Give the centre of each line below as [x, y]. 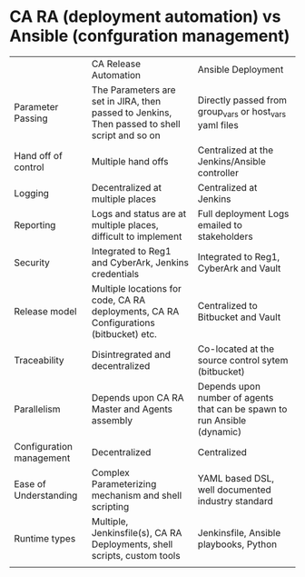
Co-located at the [236, 349]
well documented [234, 490]
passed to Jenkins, [132, 113]
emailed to [220, 224]
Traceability [39, 360]
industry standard [236, 501]
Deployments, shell [132, 544]
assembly [112, 420]
